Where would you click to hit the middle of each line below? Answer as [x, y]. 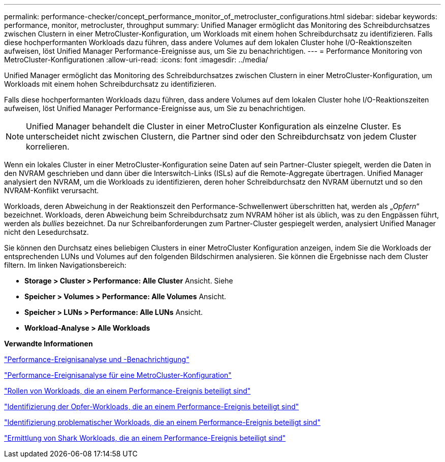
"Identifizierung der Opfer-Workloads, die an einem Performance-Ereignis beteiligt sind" [152, 406]
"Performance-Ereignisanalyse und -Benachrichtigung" [97, 359]
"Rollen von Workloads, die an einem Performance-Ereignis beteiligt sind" [128, 391]
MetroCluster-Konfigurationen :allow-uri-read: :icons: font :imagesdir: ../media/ [136, 60]
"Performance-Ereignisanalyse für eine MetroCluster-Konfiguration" [118, 375]
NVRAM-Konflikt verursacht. [52, 190]
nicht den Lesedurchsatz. [46, 232]
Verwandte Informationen [49, 344]
